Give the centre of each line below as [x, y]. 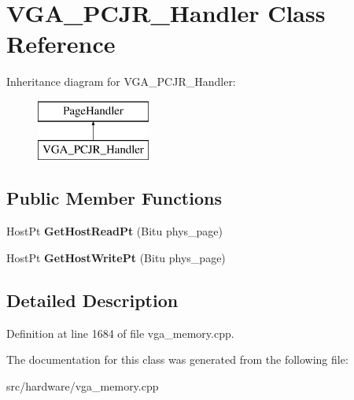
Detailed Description [92, 300]
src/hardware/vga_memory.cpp [83, 385]
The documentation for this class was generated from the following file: [177, 359]
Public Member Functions [114, 198]
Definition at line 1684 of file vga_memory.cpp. [120, 333]
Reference [61, 44]
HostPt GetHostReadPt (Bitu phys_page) [115, 231]
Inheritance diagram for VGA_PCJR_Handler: [121, 81]
